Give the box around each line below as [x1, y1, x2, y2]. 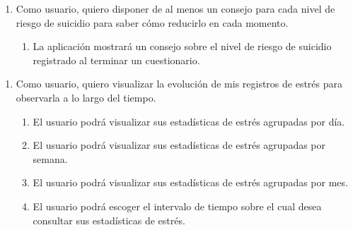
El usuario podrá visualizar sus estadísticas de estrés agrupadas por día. [33, 114, 345, 128]
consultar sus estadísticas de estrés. [33, 212, 185, 227]
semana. [33, 151, 68, 166]
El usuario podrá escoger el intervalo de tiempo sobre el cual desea [33, 198, 322, 213]
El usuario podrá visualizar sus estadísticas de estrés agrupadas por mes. [33, 175, 348, 190]
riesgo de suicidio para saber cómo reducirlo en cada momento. [16, 15, 289, 30]
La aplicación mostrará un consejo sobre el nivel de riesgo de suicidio [33, 39, 332, 54]
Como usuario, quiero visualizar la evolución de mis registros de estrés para [16, 76, 343, 91]
